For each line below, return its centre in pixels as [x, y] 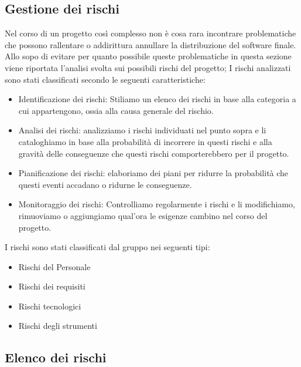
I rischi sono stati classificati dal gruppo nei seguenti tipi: [107, 247]
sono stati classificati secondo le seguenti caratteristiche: [105, 79]
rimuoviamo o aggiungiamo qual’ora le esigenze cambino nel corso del [143, 215]
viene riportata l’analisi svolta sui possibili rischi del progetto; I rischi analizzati [148, 67]
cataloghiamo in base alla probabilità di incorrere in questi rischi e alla [145, 141]
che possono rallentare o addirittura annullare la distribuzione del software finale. [150, 44]
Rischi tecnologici [50, 306]
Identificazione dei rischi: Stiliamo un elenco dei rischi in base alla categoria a [157, 99]
